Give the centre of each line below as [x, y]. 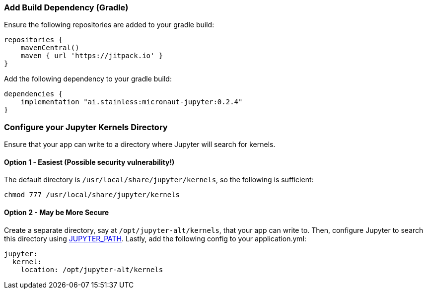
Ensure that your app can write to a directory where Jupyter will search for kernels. [140, 145]
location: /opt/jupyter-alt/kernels [92, 269]
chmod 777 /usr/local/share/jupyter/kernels [92, 195]
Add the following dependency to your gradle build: [88, 79]
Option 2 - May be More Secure [57, 212]
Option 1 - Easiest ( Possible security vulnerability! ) [89, 162]
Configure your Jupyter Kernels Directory [86, 127]
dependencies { [34, 94]
